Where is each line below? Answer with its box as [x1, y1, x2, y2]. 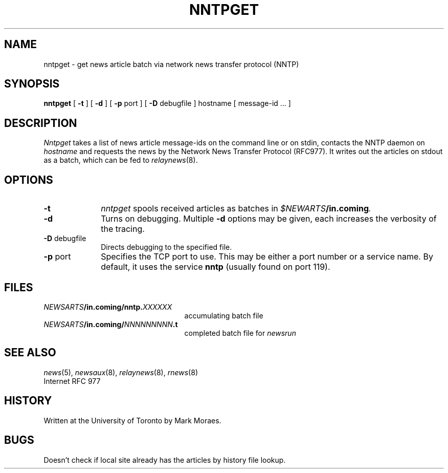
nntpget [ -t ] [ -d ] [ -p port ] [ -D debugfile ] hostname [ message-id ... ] [43, 99, 291, 108]
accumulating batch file [184, 311, 263, 320]
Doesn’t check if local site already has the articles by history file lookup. [43, 455, 286, 464]
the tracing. [101, 224, 145, 234]
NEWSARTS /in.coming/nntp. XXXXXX [43, 302, 172, 311]
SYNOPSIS [4, 77, 60, 91]
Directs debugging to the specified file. [101, 243, 232, 252]
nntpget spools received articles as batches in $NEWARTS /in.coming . [101, 203, 371, 214]
